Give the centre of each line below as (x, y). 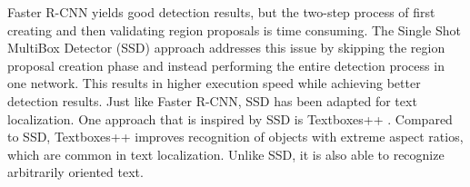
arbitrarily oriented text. (75, 172)
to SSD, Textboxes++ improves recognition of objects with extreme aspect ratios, (235, 137)
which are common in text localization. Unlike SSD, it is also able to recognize (226, 154)
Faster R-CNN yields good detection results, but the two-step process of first (221, 12)
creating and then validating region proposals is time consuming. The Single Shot (235, 30)
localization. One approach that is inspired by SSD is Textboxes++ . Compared (230, 118)
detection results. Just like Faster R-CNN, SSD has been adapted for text (212, 100)
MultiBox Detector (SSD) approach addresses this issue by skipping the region (226, 48)
